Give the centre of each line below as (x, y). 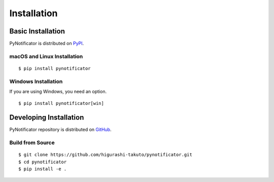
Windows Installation (36, 81)
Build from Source (32, 143)
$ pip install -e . (43, 169)
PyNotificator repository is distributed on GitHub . (60, 130)
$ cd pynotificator (43, 162)
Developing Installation (47, 117)
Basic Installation (37, 31)
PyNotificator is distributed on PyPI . (47, 44)
